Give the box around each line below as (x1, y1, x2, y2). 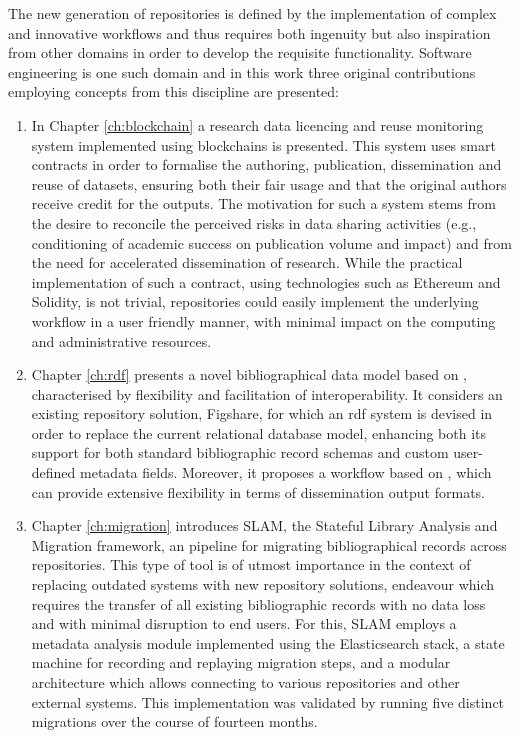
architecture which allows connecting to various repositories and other (31, 672, 460, 692)
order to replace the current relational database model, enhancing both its (31, 422, 487, 443)
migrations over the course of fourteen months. (31, 711, 318, 732)
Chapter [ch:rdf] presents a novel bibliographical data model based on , (31, 364, 468, 385)
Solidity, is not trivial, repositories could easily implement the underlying (31, 291, 479, 312)
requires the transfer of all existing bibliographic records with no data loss (31, 593, 486, 614)
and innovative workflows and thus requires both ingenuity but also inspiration (8, 22, 491, 43)
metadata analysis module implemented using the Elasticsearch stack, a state (31, 632, 505, 653)
